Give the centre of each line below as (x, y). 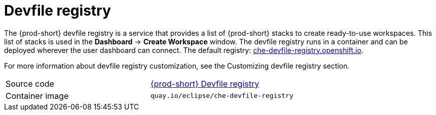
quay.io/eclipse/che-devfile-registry (222, 96)
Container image (37, 96)
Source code (30, 83)
